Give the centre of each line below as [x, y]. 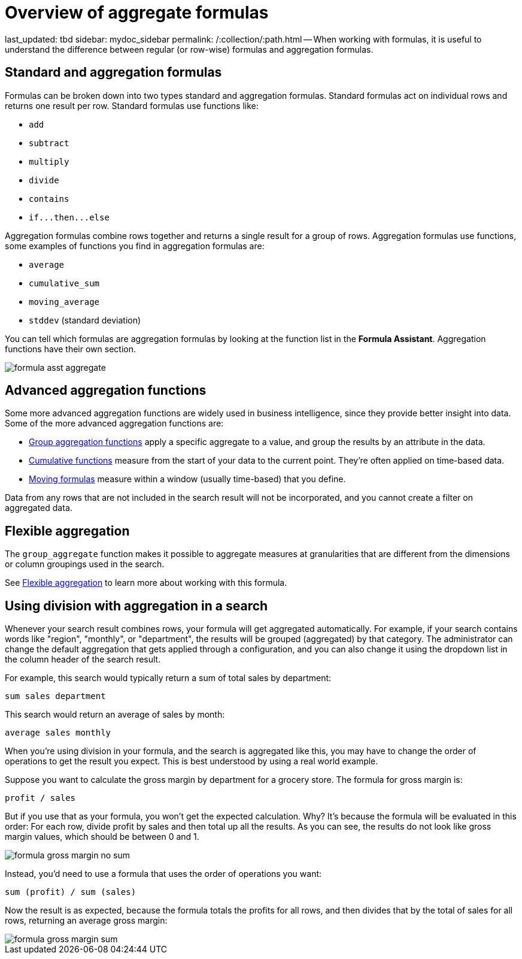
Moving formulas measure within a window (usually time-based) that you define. [187, 479]
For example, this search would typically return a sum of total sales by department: [168, 678]
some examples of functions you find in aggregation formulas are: [135, 246]
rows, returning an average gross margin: [86, 921]
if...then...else [69, 217]
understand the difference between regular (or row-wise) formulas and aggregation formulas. [189, 49]
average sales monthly [58, 733]
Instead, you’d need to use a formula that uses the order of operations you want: [163, 874]
